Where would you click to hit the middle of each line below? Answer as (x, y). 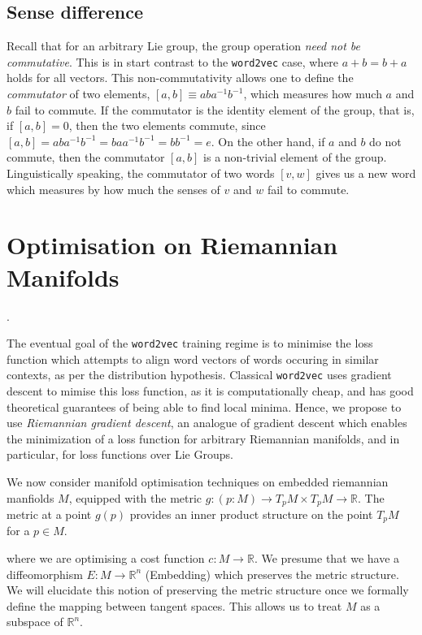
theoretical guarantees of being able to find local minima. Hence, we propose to (204, 406)
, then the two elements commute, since (167, 125)
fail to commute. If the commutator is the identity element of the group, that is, (215, 109)
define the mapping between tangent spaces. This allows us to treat (174, 605)
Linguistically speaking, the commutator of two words (141, 173)
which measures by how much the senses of (113, 189)
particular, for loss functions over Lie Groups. (120, 454)
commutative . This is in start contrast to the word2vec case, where (173, 61)
